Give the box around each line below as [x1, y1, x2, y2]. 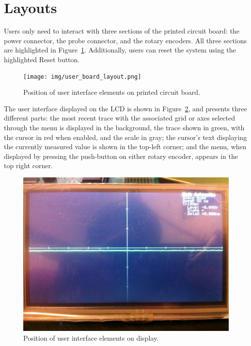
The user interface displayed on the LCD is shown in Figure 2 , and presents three [4, 103, 247, 113]
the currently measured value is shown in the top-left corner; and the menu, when [4, 141, 247, 152]
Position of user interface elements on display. [23, 332, 159, 343]
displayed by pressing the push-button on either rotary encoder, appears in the [4, 151, 238, 161]
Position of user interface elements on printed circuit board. [23, 87, 201, 97]
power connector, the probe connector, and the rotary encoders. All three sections [4, 35, 247, 45]
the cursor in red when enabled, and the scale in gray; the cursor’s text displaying [4, 132, 247, 142]
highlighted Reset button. [4, 54, 80, 64]
